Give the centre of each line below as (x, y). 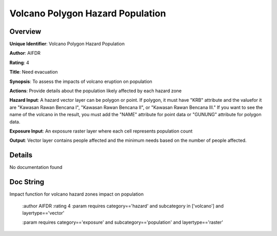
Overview (25, 31)
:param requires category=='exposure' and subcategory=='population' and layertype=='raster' (123, 222)
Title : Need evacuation (34, 72)
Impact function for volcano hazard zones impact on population (76, 194)
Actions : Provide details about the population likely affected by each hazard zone (96, 91)
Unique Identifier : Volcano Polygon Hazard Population (67, 44)
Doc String (27, 182)
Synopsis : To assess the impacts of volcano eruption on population (81, 81)
